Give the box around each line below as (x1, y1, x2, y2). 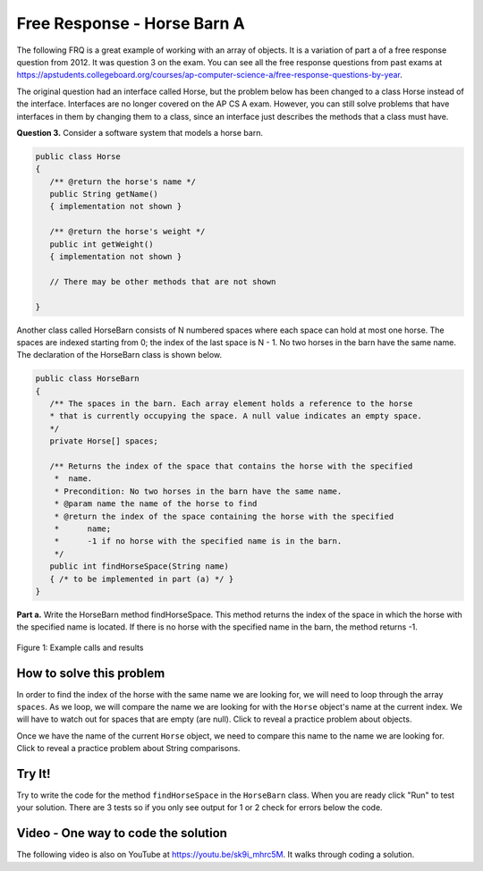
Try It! (16, 766, 51, 782)
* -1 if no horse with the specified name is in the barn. (54, 537, 343, 546)
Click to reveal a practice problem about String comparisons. (16, 743, 241, 754)
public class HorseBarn (35, 374, 140, 384)
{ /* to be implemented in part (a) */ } (49, 573, 234, 584)
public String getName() (49, 189, 158, 199)
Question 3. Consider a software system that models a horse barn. (16, 127, 264, 138)
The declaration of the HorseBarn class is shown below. (16, 350, 223, 360)
